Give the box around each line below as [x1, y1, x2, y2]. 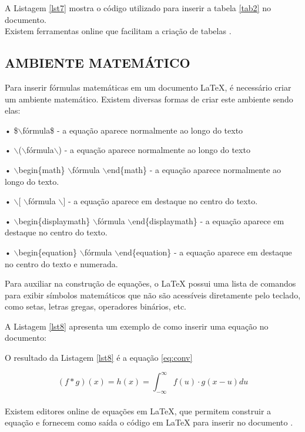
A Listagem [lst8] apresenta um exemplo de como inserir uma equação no [5, 320, 269, 332]
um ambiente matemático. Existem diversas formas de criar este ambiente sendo [5, 92, 293, 105]
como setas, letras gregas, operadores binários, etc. [5, 300, 187, 313]
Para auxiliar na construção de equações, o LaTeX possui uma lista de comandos [5, 277, 296, 290]
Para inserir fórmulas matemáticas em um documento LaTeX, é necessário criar [5, 81, 291, 93]
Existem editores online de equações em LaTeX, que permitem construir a [5, 404, 272, 417]
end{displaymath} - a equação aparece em [132, 214, 284, 227]
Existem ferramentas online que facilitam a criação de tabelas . [5, 25, 232, 37]
